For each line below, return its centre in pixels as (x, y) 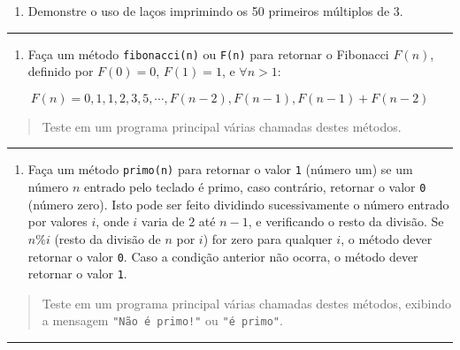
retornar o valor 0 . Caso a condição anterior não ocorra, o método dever (223, 256)
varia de (163, 221)
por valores (57, 221)
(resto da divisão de (107, 238)
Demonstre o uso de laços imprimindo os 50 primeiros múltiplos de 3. (215, 11)
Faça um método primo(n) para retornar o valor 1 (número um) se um (220, 169)
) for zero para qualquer (268, 238)
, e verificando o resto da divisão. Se (346, 221)
